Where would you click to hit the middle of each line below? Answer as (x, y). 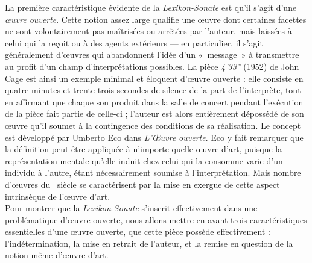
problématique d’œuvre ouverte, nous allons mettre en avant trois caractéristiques (156, 219)
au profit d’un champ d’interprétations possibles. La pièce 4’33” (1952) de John (152, 66)
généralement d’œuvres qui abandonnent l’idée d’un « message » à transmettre (152, 54)
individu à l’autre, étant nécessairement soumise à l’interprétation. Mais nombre (153, 172)
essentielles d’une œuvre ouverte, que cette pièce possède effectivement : (138, 231)
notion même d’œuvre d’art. (57, 255)
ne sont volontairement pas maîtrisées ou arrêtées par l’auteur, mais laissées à (148, 31)
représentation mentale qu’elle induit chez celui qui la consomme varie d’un (144, 160)
